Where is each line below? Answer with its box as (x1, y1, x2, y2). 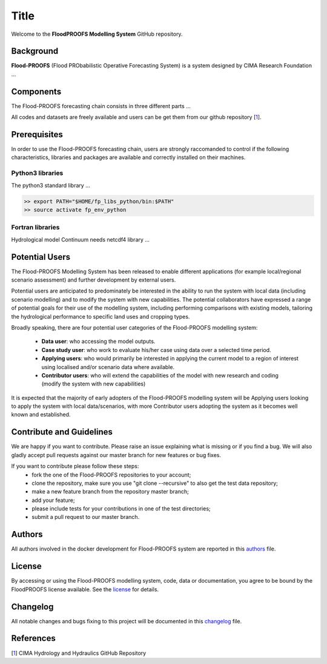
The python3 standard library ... (11, 181, 90, 189)
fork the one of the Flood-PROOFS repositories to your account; (31, 471, 191, 478)
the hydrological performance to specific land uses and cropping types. (11, 313, 190, 320)
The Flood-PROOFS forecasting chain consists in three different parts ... (11, 102, 191, 109)
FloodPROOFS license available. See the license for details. (11, 586, 159, 593)
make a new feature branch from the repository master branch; (31, 488, 189, 495)
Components (11, 86, 62, 97)
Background (11, 46, 59, 56)
